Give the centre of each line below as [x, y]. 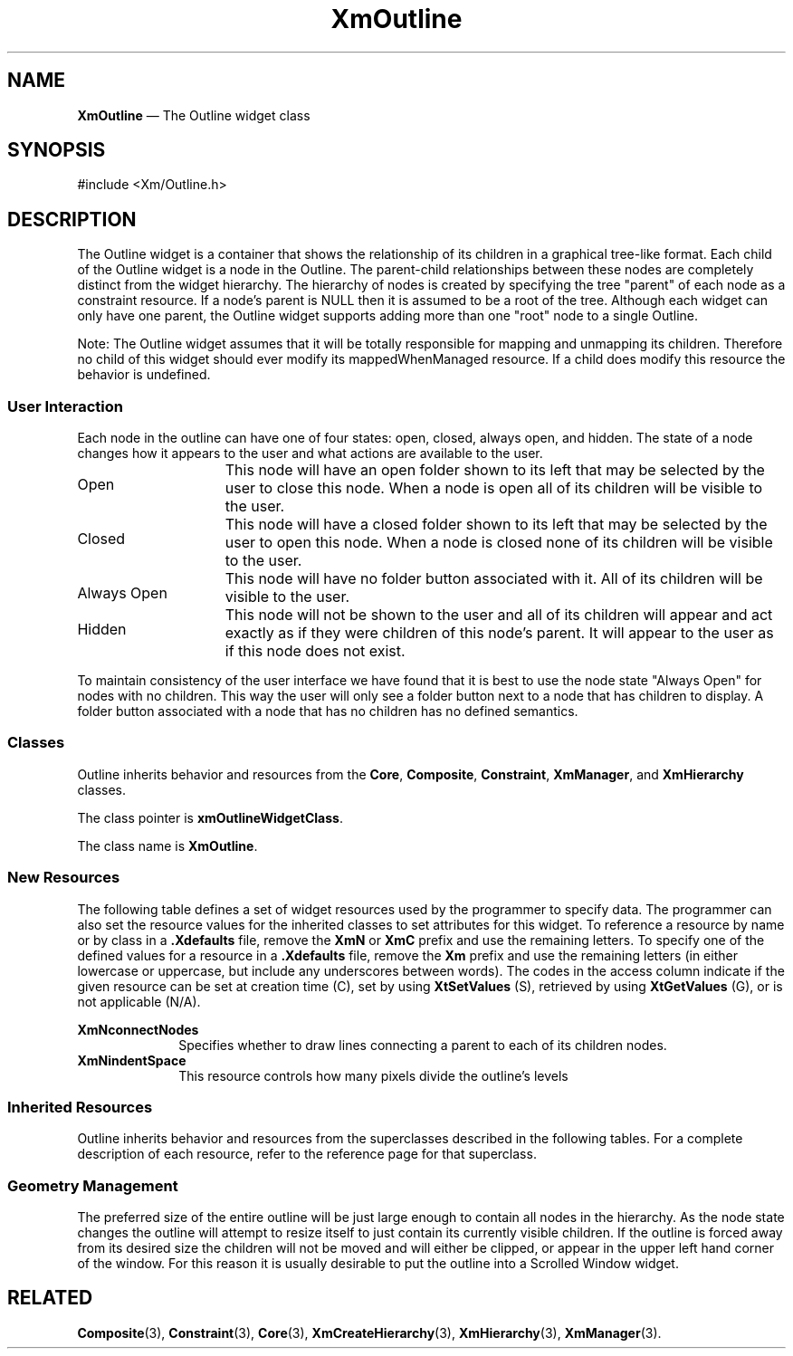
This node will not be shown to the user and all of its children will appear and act [499, 615]
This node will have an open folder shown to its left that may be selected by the [495, 470]
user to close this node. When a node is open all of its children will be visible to [494, 488]
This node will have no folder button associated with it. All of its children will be [494, 579]
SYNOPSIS [57, 150]
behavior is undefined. [144, 375]
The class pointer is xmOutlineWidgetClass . [210, 817]
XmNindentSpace [132, 1060]
